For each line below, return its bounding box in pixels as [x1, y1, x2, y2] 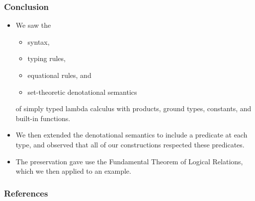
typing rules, [27, 53, 66, 64]
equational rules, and [27, 70, 91, 80]
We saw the [15, 20, 51, 30]
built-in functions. [15, 113, 71, 123]
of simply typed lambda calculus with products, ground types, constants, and [15, 103, 252, 114]
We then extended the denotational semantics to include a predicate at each [15, 130, 248, 140]
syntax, [27, 36, 50, 47]
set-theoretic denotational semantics [27, 86, 137, 97]
